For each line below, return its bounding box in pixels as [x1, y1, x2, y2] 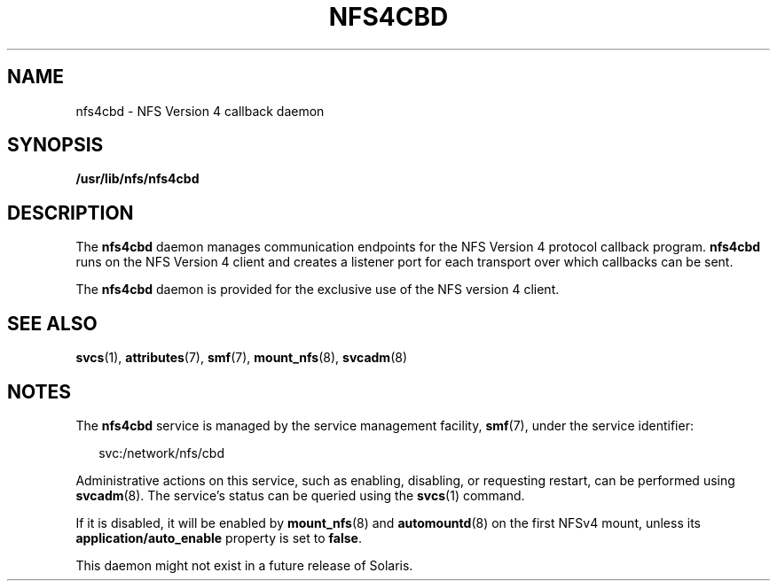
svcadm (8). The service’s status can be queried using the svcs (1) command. [75, 487, 525, 503]
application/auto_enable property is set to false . [75, 530, 362, 545]
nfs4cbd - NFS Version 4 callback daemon [75, 103, 325, 119]
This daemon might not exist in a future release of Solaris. [75, 557, 413, 573]
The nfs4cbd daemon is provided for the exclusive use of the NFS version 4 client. [75, 282, 560, 298]
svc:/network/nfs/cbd [98, 445, 224, 460]
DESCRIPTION [7, 201, 134, 224]
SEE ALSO [7, 312, 98, 335]
